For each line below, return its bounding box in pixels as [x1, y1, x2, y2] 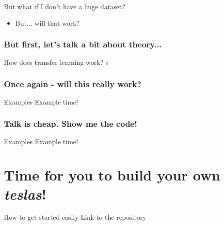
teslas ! [4, 184, 47, 204]
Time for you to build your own [4, 165, 221, 184]
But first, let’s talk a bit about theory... [4, 38, 162, 50]
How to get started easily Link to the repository [4, 211, 146, 222]
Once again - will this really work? [4, 77, 142, 90]
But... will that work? [15, 17, 80, 28]
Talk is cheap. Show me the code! [4, 117, 137, 129]
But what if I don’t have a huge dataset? [4, 1, 125, 11]
